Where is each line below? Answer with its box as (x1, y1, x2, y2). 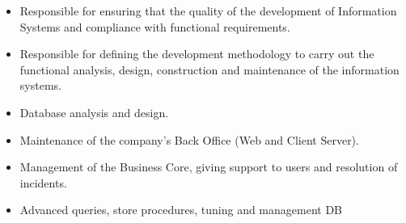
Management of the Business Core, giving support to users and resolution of (19, 158, 398, 175)
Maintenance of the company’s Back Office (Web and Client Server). (19, 131, 359, 148)
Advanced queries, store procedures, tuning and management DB (19, 201, 343, 218)
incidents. (19, 174, 67, 191)
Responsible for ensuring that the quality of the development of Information (19, 2, 397, 19)
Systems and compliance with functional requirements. (19, 18, 290, 35)
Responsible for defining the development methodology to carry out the (19, 45, 374, 62)
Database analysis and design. (19, 103, 169, 120)
